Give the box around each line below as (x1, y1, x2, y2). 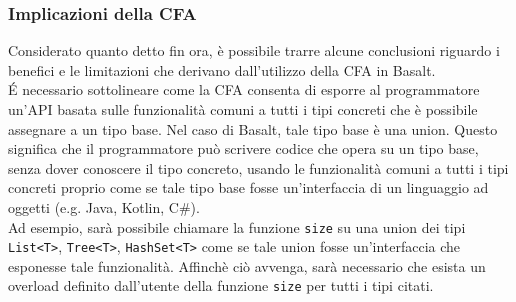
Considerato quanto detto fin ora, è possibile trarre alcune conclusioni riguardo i (8, 40, 500, 61)
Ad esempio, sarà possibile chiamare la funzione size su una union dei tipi (8, 216, 466, 237)
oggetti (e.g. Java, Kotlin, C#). (8, 196, 200, 217)
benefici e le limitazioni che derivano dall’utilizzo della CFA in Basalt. (8, 59, 436, 80)
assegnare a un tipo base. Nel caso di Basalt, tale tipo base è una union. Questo (8, 118, 498, 139)
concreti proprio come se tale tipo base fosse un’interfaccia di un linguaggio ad (8, 177, 489, 198)
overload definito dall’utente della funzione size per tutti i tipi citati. (8, 275, 434, 296)
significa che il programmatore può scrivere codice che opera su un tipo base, (8, 138, 479, 159)
